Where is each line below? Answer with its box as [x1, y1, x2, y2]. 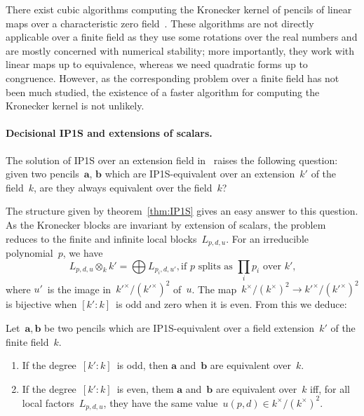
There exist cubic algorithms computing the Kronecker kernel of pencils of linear [6, 2, 352, 16]
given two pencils [6, 166, 79, 181]
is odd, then [116, 358, 168, 373]
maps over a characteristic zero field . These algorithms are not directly [6, 15, 314, 30]
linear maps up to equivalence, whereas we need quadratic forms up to [6, 57, 308, 72]
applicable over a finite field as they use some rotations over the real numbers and [6, 29, 358, 44]
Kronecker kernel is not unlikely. [6, 98, 144, 113]
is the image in [47, 281, 112, 296]
